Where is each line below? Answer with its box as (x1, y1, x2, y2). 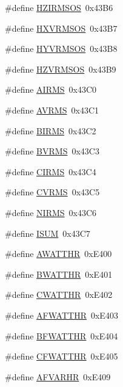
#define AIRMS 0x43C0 (5, 83, 97, 96)
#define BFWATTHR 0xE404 (5, 329, 118, 342)
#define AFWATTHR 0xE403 (5, 308, 118, 321)
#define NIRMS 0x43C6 (5, 206, 97, 219)
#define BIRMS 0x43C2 (5, 124, 96, 137)
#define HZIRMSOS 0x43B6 (5, 1, 113, 13)
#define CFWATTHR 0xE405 (5, 350, 118, 363)
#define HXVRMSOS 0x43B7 (5, 21, 118, 34)
